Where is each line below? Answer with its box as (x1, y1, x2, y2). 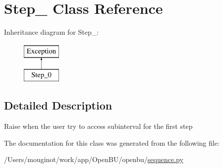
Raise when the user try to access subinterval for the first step (4, 121, 193, 131)
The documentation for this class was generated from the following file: (4, 137, 220, 148)
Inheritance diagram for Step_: (4, 27, 99, 37)
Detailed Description (4, 98, 112, 113)
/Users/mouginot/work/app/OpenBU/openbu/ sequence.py (4, 154, 183, 165)
